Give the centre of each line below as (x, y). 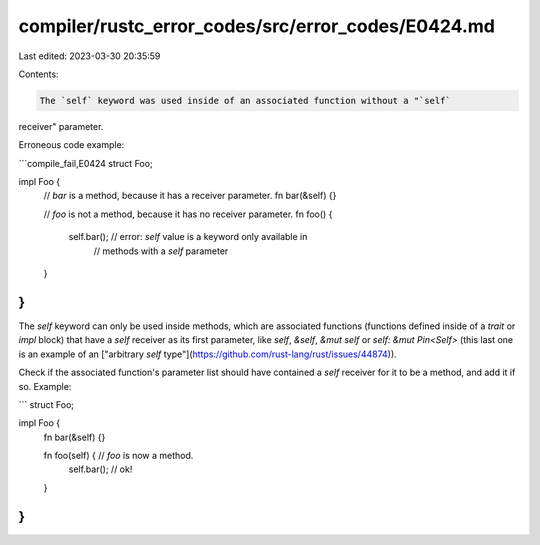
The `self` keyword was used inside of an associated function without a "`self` (245, 100)
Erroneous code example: (71, 145)
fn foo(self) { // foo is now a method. (118, 456)
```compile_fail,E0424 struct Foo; (86, 163)
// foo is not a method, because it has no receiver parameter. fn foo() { (188, 214)
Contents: (38, 74)
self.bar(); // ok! (100, 469)
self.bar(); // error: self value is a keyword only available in (188, 237)
